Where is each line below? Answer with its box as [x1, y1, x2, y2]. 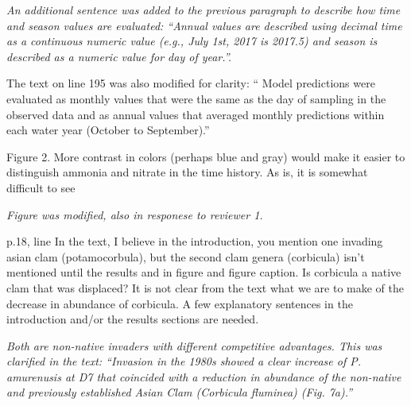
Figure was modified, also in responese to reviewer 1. [6, 206, 263, 222]
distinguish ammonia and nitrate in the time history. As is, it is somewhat [6, 164, 368, 180]
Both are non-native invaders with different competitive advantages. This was [6, 337, 382, 354]
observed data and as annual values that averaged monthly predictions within [6, 106, 385, 122]
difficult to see [6, 179, 76, 195]
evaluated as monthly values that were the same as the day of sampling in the [6, 90, 386, 106]
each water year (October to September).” [6, 122, 210, 138]
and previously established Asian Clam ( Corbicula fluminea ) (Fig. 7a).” [6, 384, 353, 400]
